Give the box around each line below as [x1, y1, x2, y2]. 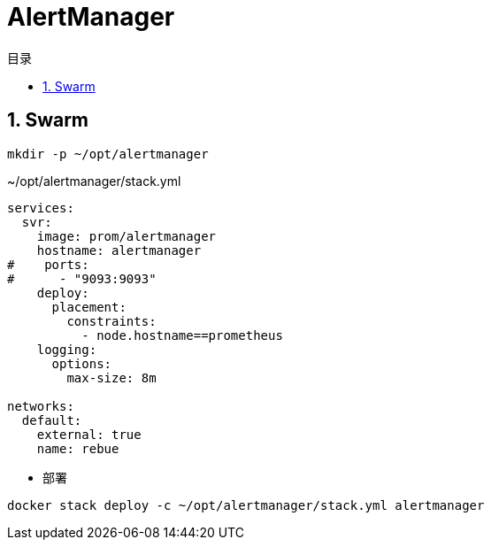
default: [21, 412, 82, 428]
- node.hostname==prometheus [81, 327, 283, 343]
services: [7, 200, 74, 215]
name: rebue [36, 441, 119, 456]
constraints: [66, 313, 157, 328]
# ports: [7, 257, 89, 272]
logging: [36, 342, 97, 357]
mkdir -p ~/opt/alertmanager [7, 146, 209, 161]
